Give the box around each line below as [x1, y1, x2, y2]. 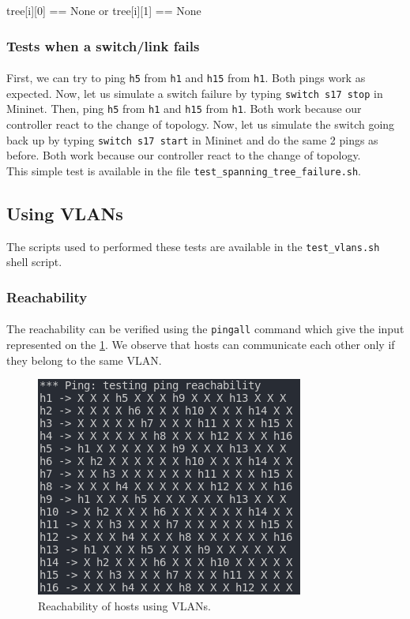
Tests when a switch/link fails [6, 36, 200, 55]
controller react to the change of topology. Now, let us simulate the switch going [6, 116, 395, 132]
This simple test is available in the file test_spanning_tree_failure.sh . [6, 162, 362, 178]
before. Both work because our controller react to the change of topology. [6, 147, 361, 163]
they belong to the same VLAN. [6, 351, 162, 368]
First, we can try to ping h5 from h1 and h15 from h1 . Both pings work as [6, 69, 366, 86]
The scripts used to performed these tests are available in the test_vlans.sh [6, 238, 380, 254]
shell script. [6, 253, 62, 270]
